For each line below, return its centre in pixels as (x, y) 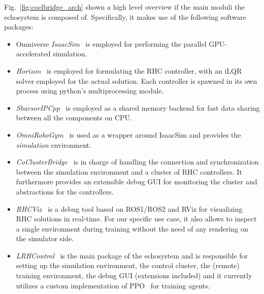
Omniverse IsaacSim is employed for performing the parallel (111, 43)
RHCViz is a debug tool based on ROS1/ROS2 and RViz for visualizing (129, 208)
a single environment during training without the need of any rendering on (132, 228)
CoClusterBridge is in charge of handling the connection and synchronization (137, 162)
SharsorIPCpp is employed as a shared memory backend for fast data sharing (138, 107)
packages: (19, 27)
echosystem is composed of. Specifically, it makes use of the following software (125, 17)
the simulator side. (45, 238)
